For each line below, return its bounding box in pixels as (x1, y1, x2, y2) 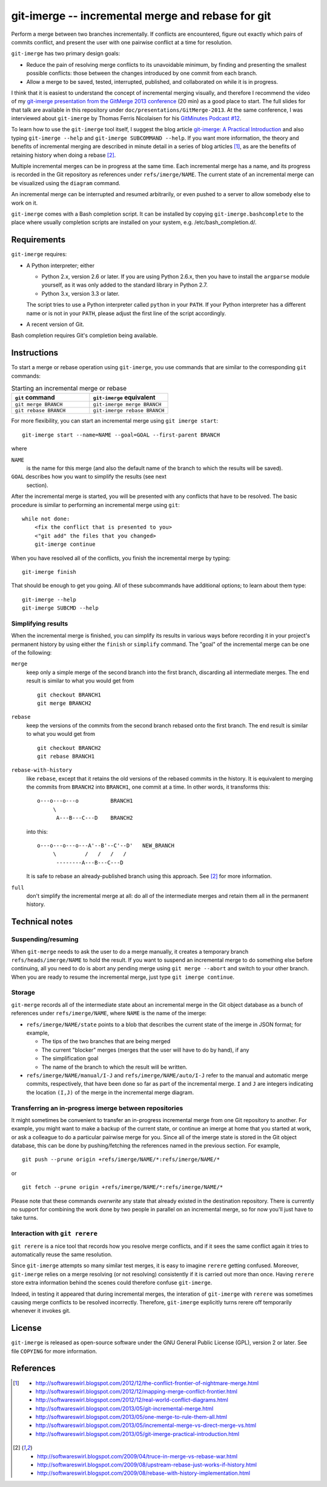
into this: (26, 828, 48, 835)
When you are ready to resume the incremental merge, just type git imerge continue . (11, 973, 235, 981)
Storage (11, 988, 36, 997)
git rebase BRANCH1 (37, 753, 95, 760)
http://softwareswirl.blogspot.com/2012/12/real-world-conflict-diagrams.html (35, 1397, 228, 1404)
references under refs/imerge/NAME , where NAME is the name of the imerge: (11, 1010, 207, 1017)
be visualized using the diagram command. (11, 179, 121, 186)
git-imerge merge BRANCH (93, 401, 162, 408)
